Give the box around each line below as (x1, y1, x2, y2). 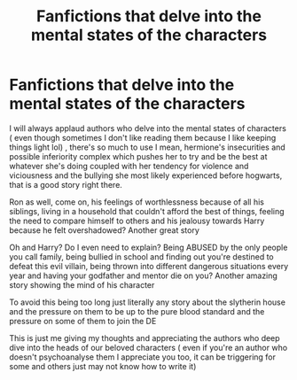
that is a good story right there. (9, 179, 122, 190)
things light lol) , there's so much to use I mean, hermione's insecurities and (9, 142, 285, 152)
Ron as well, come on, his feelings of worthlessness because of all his (9, 197, 264, 207)
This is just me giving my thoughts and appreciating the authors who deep (9, 332, 281, 343)
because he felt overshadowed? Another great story (9, 224, 199, 236)
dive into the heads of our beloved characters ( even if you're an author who (9, 342, 288, 353)
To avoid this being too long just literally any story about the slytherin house (9, 297, 286, 307)
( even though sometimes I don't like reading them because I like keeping (9, 132, 277, 143)
